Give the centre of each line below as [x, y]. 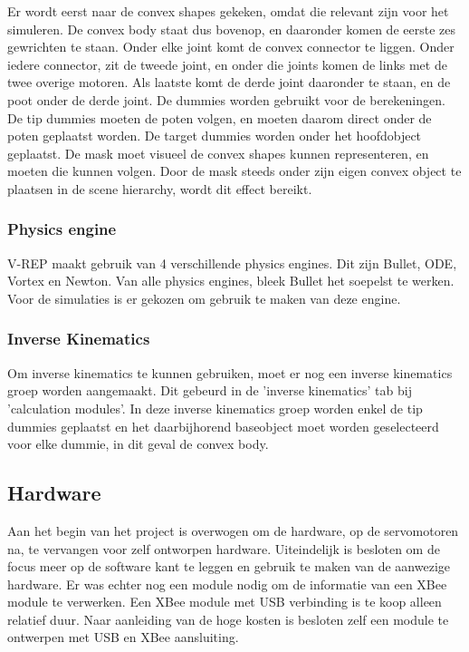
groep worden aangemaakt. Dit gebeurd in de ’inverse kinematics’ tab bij [210, 390]
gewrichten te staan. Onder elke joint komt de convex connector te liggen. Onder [231, 47]
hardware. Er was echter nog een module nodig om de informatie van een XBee [227, 584]
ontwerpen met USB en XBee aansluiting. [123, 637]
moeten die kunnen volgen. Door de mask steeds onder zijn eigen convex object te [234, 171]
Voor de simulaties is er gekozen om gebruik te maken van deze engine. [204, 298]
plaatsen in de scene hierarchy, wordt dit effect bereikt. [160, 188]
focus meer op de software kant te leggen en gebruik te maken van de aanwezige [229, 566]
